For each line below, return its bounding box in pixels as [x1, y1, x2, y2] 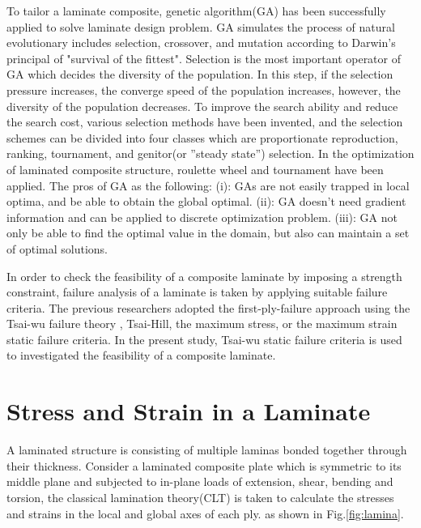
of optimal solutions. [6, 240, 108, 257]
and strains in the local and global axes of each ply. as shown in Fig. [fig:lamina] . [6, 505, 404, 522]
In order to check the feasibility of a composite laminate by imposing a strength [6, 267, 402, 284]
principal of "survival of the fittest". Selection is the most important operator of [6, 49, 402, 66]
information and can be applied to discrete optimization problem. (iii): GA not [6, 208, 398, 225]
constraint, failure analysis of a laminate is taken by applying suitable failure [6, 283, 388, 300]
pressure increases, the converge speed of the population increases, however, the [6, 81, 401, 98]
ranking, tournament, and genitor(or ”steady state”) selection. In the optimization [6, 145, 415, 162]
